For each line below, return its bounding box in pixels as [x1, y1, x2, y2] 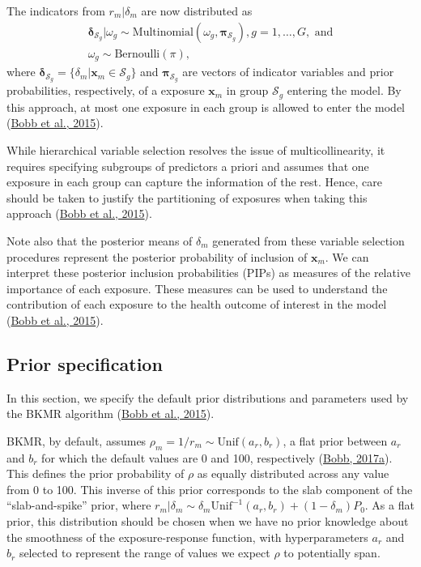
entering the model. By [287, 82, 402, 99]
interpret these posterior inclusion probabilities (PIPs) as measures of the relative [6, 264, 411, 281]
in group [226, 82, 269, 99]
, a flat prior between [283, 432, 388, 449]
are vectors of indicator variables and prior [182, 63, 394, 80]
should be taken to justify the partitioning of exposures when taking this [6, 189, 368, 206]
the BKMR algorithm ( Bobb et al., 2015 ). [6, 405, 215, 422]
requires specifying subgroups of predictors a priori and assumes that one [6, 157, 369, 174]
